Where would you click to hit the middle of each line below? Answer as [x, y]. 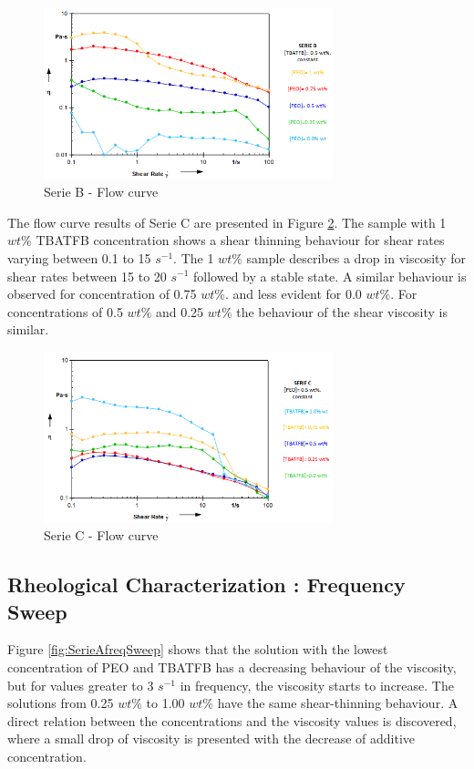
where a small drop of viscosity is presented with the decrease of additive [211, 738]
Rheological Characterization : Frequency [206, 584]
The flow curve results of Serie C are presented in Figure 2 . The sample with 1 [227, 222]
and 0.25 [180, 311]
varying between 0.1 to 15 [79, 257]
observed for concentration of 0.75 [102, 294]
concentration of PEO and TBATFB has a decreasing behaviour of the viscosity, [232, 667]
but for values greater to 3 [81, 685]
